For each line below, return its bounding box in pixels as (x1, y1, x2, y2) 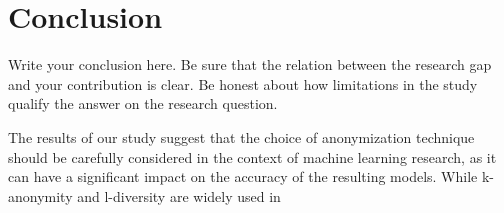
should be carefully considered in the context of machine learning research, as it (8, 146, 497, 167)
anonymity (8, 185, 73, 206)
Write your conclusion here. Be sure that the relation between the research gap (8, 54, 492, 75)
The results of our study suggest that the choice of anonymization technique (8, 126, 475, 147)
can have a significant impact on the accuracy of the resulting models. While (8, 166, 478, 187)
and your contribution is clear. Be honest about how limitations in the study (8, 73, 478, 94)
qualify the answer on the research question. (8, 93, 278, 114)
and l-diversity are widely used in (77, 185, 281, 206)
